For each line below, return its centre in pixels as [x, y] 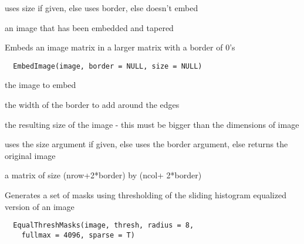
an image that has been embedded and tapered [89, 27]
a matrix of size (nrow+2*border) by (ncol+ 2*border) [103, 175]
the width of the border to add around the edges [92, 105]
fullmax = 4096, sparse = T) [78, 235]
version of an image [40, 206]
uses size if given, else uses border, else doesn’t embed [102, 8]
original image [30, 155]
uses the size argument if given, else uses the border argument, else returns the [146, 144]
